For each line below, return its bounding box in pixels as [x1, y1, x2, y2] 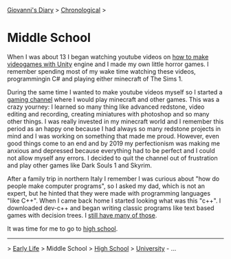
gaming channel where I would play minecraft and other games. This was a [7, 95, 220, 103]
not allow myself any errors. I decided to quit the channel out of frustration [7, 154, 218, 162]
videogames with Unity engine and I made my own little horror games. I [7, 60, 209, 68]
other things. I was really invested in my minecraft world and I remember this [7, 117, 224, 125]
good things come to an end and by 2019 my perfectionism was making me [7, 139, 220, 147]
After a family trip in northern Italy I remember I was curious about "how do [7, 174, 220, 183]
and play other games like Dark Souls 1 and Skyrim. [7, 161, 153, 169]
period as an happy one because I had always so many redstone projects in [7, 124, 221, 133]
